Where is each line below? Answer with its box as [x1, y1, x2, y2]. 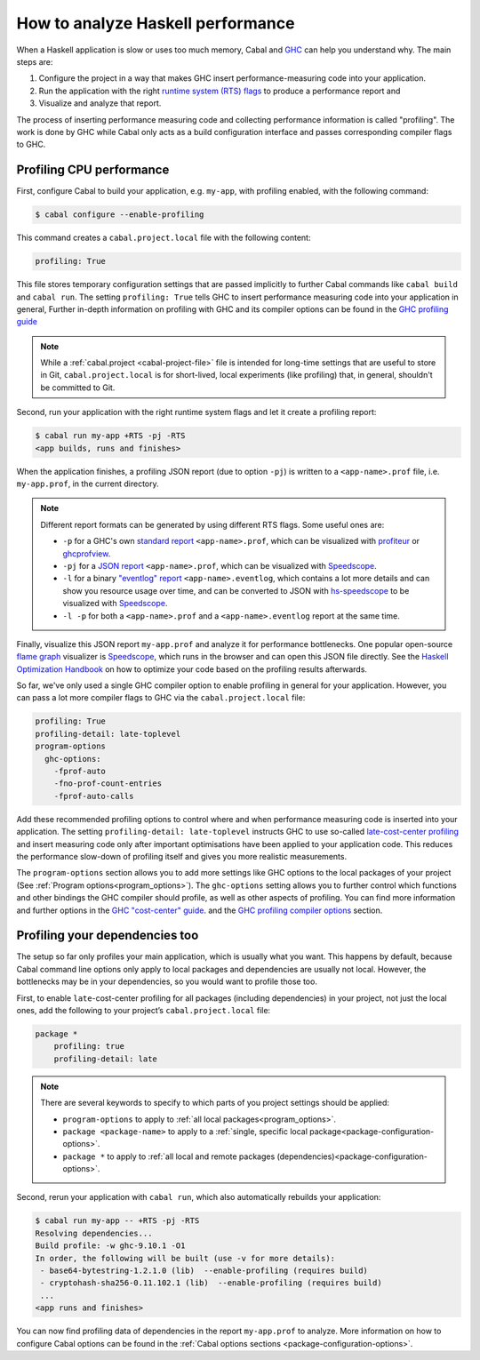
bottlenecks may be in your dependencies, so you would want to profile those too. [16, 976, 317, 987]
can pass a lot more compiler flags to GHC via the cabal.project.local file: [16, 692, 306, 703]
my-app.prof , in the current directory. [16, 478, 159, 489]
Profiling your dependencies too [16, 928, 199, 943]
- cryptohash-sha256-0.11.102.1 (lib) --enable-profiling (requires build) [40, 1278, 382, 1288]
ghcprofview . [62, 548, 111, 559]
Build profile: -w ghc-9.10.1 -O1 [35, 1241, 186, 1251]
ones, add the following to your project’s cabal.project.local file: [16, 1004, 271, 1015]
